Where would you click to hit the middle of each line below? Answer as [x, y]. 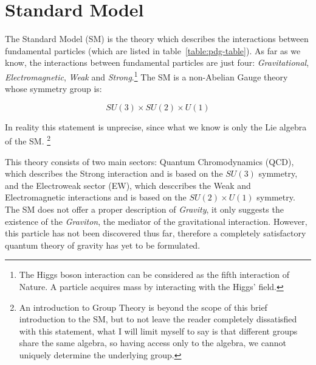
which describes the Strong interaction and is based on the [114, 173]
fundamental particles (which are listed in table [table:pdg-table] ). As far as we [153, 50]
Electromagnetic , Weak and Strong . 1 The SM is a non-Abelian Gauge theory [146, 76]
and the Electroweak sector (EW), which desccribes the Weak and [128, 185]
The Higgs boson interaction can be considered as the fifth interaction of [154, 275]
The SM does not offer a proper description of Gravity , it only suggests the [144, 209]
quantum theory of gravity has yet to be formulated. [103, 245]
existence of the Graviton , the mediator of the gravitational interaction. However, [156, 221]
